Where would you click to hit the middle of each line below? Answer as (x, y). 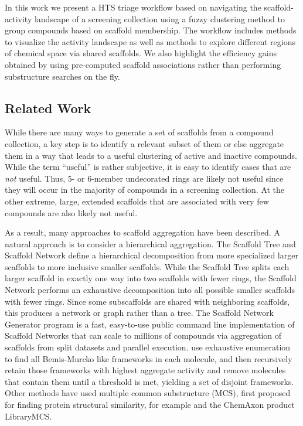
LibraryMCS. (28, 416)
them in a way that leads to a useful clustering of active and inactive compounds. (151, 155)
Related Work (48, 108)
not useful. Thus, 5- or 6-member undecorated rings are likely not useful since (144, 178)
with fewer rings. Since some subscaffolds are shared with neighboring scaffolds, (147, 301)
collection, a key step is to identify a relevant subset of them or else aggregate (144, 143)
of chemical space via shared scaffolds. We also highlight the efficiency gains (141, 53)
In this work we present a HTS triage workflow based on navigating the (133, 7)
